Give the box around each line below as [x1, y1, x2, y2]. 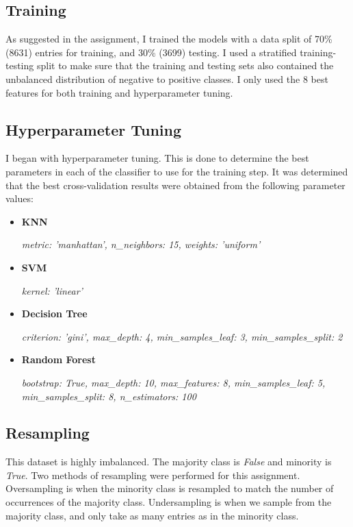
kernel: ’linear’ [21, 283, 83, 297]
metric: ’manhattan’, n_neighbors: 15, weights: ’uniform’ [21, 237, 261, 252]
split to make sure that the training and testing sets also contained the [36, 58, 334, 73]
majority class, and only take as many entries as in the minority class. [5, 508, 299, 522]
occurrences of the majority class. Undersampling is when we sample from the [5, 495, 332, 509]
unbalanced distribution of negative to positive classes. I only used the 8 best [5, 71, 328, 86]
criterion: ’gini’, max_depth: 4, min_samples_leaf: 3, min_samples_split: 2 [21, 329, 343, 343]
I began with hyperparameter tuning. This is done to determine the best [5, 151, 309, 165]
